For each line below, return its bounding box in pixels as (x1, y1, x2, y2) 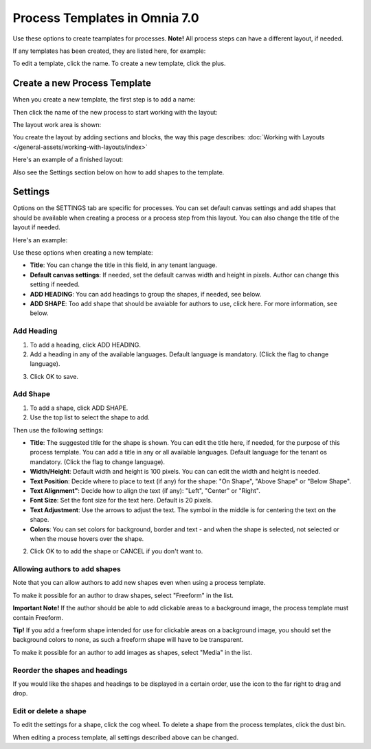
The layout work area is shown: (12, 121, 102, 129)
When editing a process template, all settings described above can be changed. (12, 733, 239, 741)
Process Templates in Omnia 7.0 (12, 10, 199, 25)
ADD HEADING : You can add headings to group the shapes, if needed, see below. (30, 290, 262, 298)
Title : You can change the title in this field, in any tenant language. (30, 261, 218, 269)
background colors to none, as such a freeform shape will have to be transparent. (12, 636, 244, 644)
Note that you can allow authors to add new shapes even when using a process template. (12, 579, 266, 587)
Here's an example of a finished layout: (12, 155, 124, 164)
